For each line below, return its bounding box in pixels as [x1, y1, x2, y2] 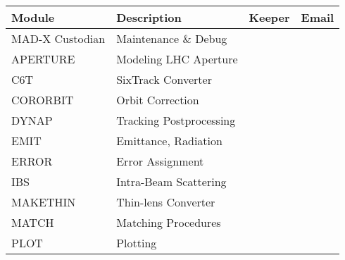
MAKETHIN [11, 194, 76, 210]
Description [116, 9, 182, 25]
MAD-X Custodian [11, 30, 106, 47]
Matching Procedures [116, 214, 221, 230]
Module [11, 9, 55, 25]
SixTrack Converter [116, 71, 212, 87]
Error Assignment [116, 153, 204, 169]
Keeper [249, 9, 290, 25]
